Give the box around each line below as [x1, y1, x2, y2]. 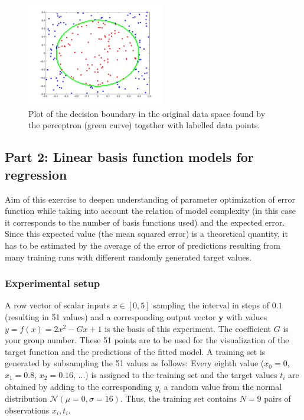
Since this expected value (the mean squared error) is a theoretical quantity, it [5, 227, 288, 240]
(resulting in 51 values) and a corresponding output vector [5, 311, 216, 323]
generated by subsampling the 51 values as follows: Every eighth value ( [5, 357, 264, 369]
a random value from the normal [164, 380, 282, 392]
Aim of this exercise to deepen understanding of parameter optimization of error [5, 193, 296, 205]
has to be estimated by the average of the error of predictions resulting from [5, 239, 280, 252]
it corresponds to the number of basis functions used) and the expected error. [5, 216, 285, 228]
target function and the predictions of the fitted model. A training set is [5, 345, 266, 357]
